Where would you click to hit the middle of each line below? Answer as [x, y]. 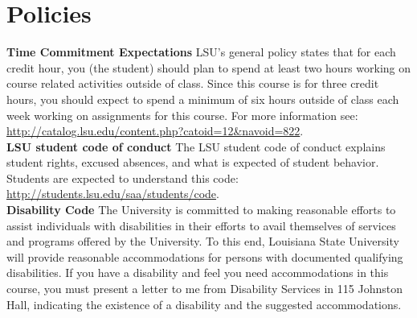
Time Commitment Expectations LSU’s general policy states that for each [201, 52]
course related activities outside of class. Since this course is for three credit [193, 83]
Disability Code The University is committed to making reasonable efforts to [201, 210]
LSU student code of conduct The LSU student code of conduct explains [196, 146]
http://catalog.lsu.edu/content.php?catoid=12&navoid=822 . [155, 131]
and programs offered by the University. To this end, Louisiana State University [203, 241]
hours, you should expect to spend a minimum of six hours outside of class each [203, 99]
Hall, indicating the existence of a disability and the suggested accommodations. [204, 304]
